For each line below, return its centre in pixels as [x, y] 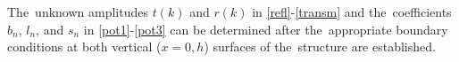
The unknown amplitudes [78, 12]
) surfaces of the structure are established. [320, 46]
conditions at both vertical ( [84, 46]
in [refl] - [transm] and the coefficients [352, 12]
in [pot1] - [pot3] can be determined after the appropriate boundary [266, 29]
